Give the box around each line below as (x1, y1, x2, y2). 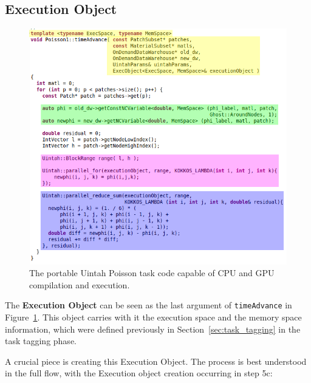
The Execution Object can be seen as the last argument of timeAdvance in (5, 299, 292, 311)
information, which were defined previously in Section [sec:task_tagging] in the (5, 322, 301, 335)
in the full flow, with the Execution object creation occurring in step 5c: (5, 367, 273, 379)
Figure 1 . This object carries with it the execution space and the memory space (5, 311, 302, 323)
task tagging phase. (5, 334, 77, 347)
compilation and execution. (29, 278, 130, 291)
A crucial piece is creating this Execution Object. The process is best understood (5, 354, 307, 367)
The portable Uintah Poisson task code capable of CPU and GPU (29, 266, 275, 279)
